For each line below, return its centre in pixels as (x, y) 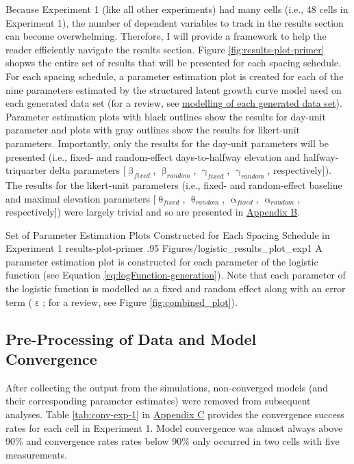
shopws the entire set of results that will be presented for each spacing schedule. (173, 63)
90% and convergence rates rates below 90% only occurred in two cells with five (173, 441)
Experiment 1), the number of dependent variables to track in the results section (175, 22)
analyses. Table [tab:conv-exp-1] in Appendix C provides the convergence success (175, 414)
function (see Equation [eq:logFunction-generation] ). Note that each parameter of (176, 275)
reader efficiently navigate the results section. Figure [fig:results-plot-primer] (165, 49)
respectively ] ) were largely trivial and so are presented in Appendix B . (153, 212)
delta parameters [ (88, 170)
